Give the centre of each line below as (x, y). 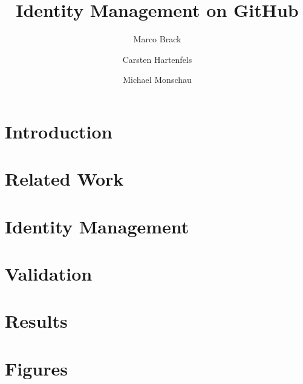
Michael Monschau (157, 80)
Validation (49, 274)
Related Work (64, 179)
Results (36, 321)
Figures (36, 368)
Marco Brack (157, 39)
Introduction (59, 131)
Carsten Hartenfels (157, 59)
